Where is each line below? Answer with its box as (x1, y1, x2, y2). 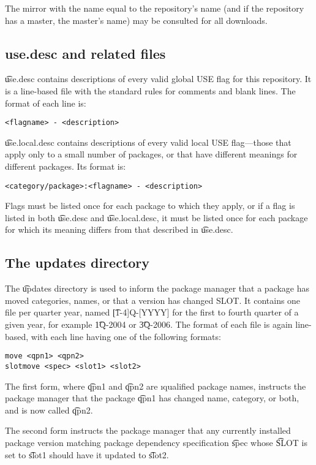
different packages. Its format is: (5, 160, 126, 173)
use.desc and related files (5, 43, 166, 62)
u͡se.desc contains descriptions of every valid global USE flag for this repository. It (5, 72, 312, 85)
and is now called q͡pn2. (5, 403, 93, 416)
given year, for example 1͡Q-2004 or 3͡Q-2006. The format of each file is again (5, 318, 293, 331)
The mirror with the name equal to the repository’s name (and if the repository (5, 2, 304, 14)
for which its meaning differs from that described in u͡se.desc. (5, 223, 233, 236)
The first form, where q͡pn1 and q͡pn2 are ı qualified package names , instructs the (5, 379, 306, 392)
